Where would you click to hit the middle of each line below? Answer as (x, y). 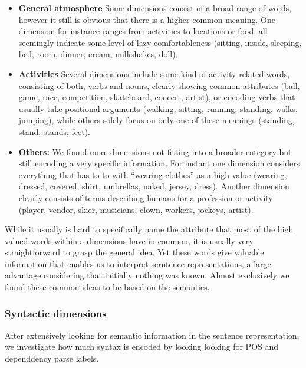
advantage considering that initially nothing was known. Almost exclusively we (147, 275)
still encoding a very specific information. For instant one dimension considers (159, 163)
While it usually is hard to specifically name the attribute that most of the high (149, 229)
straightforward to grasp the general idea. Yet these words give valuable (134, 252)
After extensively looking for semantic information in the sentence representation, (152, 335)
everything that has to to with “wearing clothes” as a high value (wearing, (153, 174)
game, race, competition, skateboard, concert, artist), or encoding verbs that (157, 97)
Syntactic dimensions (56, 313)
